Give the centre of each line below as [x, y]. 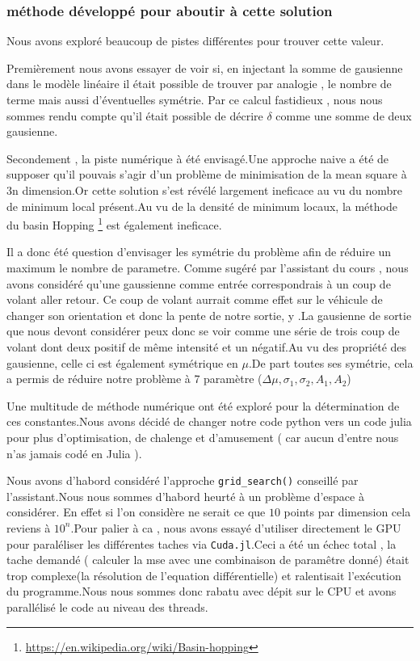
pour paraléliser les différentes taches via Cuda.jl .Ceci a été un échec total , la [202, 543]
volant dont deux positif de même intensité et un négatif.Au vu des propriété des [207, 346]
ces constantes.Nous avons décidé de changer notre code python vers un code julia [209, 421]
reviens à [29, 527]
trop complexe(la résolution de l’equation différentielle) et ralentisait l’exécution [204, 575]
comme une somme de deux [344, 115]
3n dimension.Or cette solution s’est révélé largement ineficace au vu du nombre [205, 189]
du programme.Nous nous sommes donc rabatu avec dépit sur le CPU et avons [202, 591]
